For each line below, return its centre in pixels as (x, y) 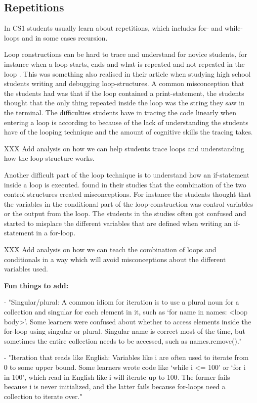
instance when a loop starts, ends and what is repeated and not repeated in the (125, 64)
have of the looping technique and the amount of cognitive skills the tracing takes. (128, 132)
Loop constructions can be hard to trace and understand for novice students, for (126, 54)
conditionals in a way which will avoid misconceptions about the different (115, 259)
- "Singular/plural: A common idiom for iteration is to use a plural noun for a (122, 302)
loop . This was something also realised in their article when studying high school (127, 73)
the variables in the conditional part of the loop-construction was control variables (128, 203)
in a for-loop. (56, 233)
